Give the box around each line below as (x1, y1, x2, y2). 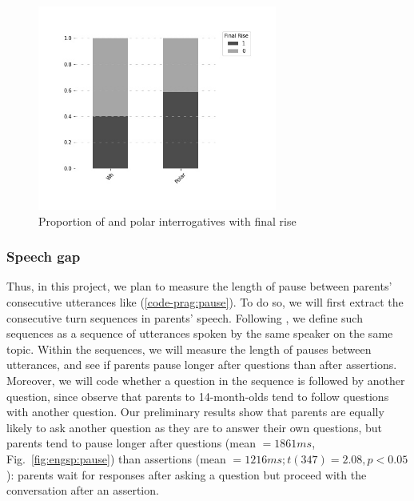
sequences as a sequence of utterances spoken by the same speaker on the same (6, 325, 393, 342)
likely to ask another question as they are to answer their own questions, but (6, 419, 382, 435)
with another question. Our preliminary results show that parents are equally (6, 403, 384, 420)
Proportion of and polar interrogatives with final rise (38, 212, 297, 229)
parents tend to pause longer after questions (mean (6, 435, 256, 451)
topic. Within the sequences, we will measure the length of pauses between (6, 340, 372, 357)
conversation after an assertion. (6, 482, 159, 499)
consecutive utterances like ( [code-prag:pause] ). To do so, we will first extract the (6, 294, 404, 311)
